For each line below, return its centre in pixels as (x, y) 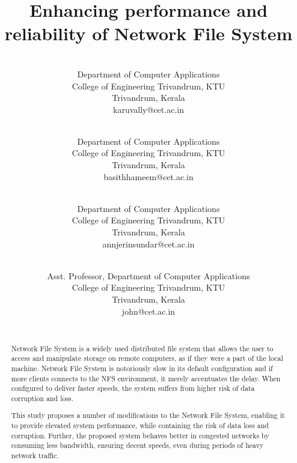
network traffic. (35, 455)
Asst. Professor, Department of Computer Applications (148, 275)
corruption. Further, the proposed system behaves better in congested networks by (140, 435)
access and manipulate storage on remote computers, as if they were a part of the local (147, 358)
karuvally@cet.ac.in (148, 109)
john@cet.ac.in (148, 311)
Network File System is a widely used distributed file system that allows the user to (142, 348)
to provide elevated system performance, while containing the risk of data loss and (140, 425)
